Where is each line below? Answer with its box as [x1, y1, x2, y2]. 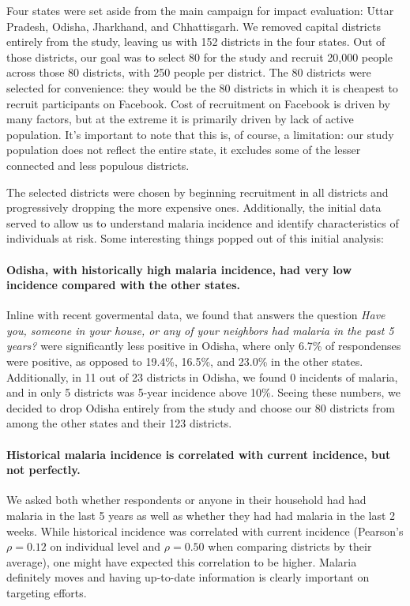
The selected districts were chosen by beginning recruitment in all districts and [6, 183, 389, 200]
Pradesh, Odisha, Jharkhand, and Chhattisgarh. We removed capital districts [6, 17, 381, 34]
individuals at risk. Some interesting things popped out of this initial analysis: [6, 230, 384, 247]
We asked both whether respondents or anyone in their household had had [6, 491, 367, 508]
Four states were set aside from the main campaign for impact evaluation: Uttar [6, 2, 394, 18]
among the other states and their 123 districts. [6, 415, 232, 431]
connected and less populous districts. [6, 156, 190, 173]
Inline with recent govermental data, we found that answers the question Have [6, 307, 386, 323]
